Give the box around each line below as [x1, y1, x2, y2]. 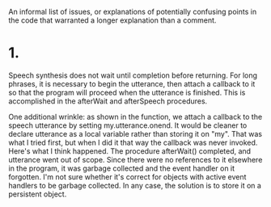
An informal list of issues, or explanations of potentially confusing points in [8, 7, 257, 16]
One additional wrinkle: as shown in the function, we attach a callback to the [8, 112, 263, 121]
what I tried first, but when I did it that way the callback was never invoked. [8, 137, 258, 147]
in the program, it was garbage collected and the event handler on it [8, 163, 235, 173]
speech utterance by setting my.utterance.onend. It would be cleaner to [8, 120, 248, 130]
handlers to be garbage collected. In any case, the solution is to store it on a [8, 180, 261, 190]
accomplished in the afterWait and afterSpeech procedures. [8, 96, 208, 106]
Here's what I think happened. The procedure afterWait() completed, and [8, 146, 252, 156]
